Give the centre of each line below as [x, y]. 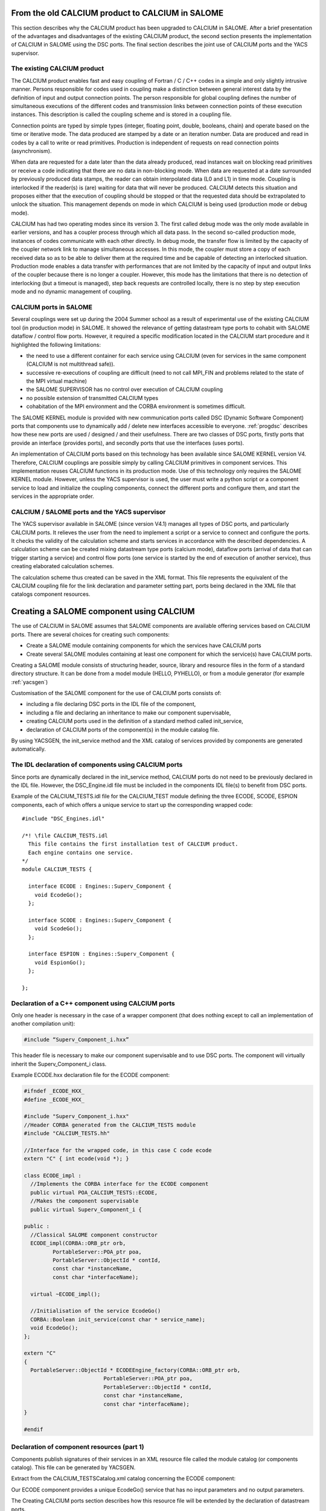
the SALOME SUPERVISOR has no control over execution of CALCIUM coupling [125, 389]
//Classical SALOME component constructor [94, 1235]
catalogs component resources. [51, 594]
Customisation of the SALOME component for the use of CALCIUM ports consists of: [116, 693]
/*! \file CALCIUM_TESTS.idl [65, 835]
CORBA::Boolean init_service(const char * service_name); [118, 1319]
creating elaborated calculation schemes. [62, 566]
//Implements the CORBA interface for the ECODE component [120, 1184]
